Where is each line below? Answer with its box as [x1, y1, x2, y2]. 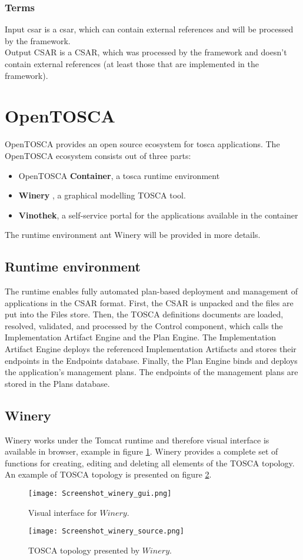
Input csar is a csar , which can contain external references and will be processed [5, 23, 294, 35]
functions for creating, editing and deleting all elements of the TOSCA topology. [5, 456, 295, 469]
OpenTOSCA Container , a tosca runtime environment [18, 169, 220, 181]
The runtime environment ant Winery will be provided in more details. [5, 228, 261, 241]
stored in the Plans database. [5, 377, 110, 389]
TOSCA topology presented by [28, 544, 140, 556]
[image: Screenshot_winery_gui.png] [28, 489, 172, 498]
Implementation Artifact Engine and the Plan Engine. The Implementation [5, 331, 277, 343]
